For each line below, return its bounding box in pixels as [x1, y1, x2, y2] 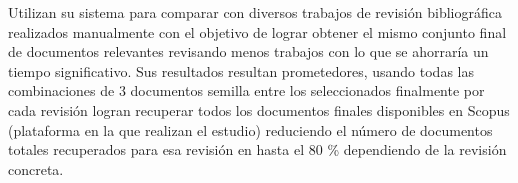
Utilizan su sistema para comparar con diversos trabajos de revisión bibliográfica [8, 2, 502, 22]
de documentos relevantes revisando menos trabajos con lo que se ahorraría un [8, 41, 489, 62]
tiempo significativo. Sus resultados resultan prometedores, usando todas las [8, 60, 474, 81]
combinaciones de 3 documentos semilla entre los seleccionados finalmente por [8, 80, 485, 101]
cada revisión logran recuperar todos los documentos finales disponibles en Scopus [8, 99, 510, 120]
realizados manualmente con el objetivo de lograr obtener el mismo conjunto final [8, 21, 507, 42]
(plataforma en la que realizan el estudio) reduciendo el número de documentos [8, 119, 493, 140]
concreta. [8, 158, 64, 179]
